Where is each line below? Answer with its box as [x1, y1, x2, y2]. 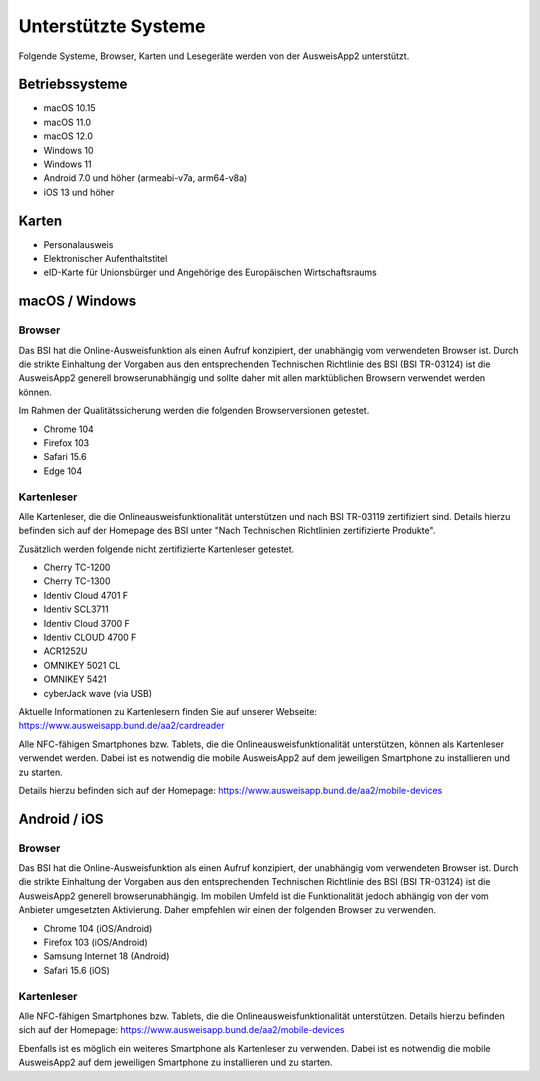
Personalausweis [43, 238, 114, 250]
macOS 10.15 [43, 102, 96, 114]
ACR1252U [43, 645, 88, 657]
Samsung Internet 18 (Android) [43, 950, 170, 962]
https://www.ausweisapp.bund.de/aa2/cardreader [18, 720, 225, 732]
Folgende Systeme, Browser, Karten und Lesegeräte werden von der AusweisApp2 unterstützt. [18, 50, 410, 62]
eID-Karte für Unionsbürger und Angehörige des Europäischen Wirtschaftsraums [43, 266, 377, 279]
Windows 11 [43, 158, 92, 170]
